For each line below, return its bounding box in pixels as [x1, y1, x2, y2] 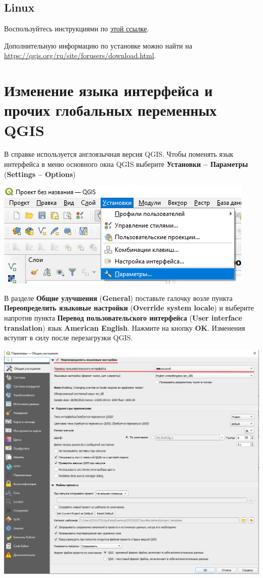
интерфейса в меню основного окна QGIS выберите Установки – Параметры [4, 159, 248, 169]
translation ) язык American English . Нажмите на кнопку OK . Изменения [4, 322, 245, 333]
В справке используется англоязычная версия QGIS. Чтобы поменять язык [4, 149, 234, 159]
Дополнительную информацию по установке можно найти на [4, 40, 192, 51]
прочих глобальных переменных [4, 100, 217, 120]
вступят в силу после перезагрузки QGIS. [4, 332, 133, 343]
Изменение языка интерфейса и [4, 80, 213, 101]
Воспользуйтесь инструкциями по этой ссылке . [4, 23, 149, 34]
